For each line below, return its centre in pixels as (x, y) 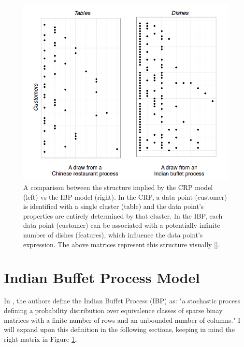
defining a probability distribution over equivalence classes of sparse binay (113, 310)
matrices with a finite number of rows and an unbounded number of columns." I (122, 320)
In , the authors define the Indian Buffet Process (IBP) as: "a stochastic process (122, 301)
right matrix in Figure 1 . (40, 339)
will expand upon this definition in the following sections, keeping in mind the (119, 329)
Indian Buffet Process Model (102, 277)
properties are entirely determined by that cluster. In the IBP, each (123, 215)
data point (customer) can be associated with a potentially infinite (122, 225)
